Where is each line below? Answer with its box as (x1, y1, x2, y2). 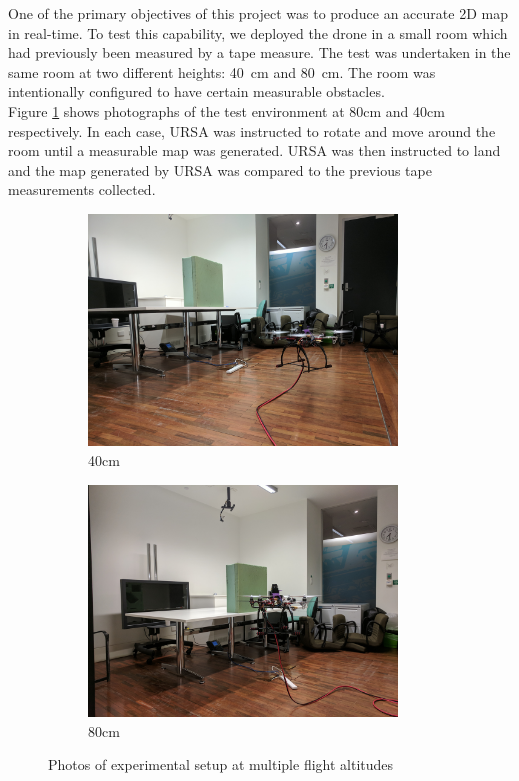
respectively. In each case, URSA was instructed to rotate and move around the (8, 120, 496, 141)
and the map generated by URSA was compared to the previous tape (8, 159, 432, 180)
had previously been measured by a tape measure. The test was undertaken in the (8, 42, 511, 63)
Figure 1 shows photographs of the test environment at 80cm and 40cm (8, 100, 445, 121)
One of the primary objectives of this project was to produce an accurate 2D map (8, 3, 508, 23)
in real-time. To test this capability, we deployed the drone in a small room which (8, 22, 508, 43)
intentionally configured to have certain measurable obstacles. (8, 81, 385, 102)
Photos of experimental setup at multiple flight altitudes (48, 754, 394, 775)
